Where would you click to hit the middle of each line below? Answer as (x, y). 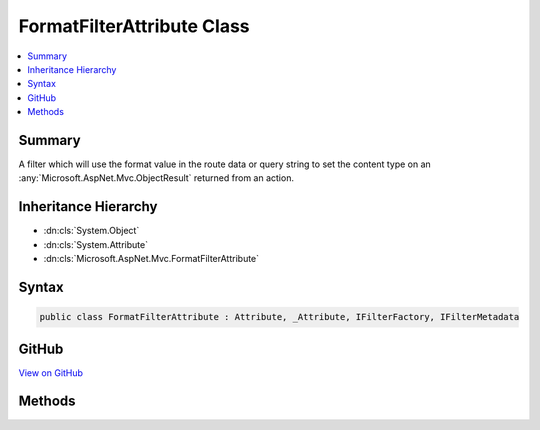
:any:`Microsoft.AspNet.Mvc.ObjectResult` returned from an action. (156, 178)
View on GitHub (51, 372)
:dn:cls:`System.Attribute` (96, 244)
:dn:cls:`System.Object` (91, 231)
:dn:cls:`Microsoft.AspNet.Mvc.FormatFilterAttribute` (151, 259)
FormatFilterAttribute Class (134, 26)
